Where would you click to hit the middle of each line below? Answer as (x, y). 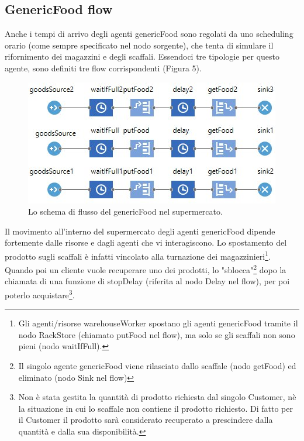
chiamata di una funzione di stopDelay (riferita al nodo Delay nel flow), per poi (147, 281)
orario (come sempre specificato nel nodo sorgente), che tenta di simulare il (139, 45)
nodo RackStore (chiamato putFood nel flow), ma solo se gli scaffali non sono (157, 334)
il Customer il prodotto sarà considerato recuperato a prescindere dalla (146, 420)
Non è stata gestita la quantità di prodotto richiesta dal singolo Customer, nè (157, 397)
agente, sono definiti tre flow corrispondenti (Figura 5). (103, 68)
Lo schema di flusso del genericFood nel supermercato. (125, 211)
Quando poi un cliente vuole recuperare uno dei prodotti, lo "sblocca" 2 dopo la (146, 269)
